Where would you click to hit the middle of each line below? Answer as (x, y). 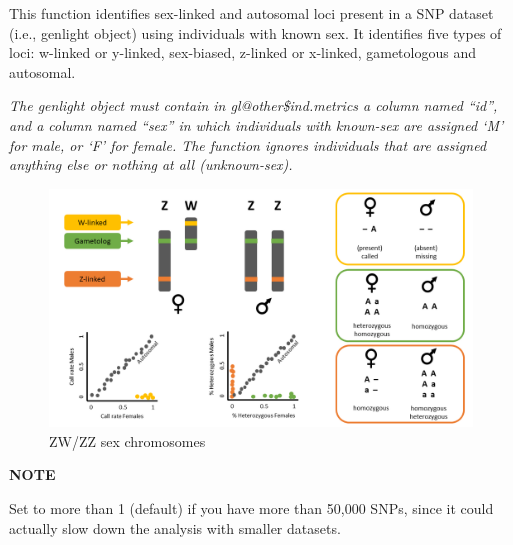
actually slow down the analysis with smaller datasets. (175, 527)
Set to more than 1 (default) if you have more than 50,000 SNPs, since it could (251, 508)
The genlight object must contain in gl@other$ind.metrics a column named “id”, (253, 105)
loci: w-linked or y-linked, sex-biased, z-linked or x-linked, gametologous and (242, 52)
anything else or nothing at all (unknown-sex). (151, 164)
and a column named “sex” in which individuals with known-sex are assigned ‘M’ (256, 124)
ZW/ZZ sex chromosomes (127, 440)
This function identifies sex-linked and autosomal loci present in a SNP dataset (251, 13)
